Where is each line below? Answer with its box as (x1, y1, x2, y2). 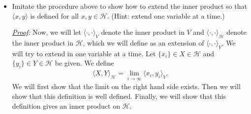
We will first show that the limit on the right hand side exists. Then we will (12, 81, 241, 91)
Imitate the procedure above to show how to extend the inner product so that (12, 1, 247, 11)
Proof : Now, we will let (12, 27, 81, 37)
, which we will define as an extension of (83, 37, 204, 47)
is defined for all (30, 10, 79, 21)
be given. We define (55, 58, 114, 68)
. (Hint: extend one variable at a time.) (107, 10, 225, 21)
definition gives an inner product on (12, 100, 120, 111)
